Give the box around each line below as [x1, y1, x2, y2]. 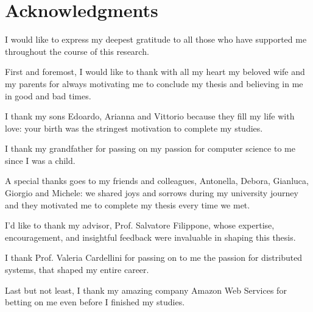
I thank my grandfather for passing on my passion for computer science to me [5, 142, 295, 155]
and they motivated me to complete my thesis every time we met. [5, 198, 250, 211]
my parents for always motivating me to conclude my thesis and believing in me [5, 77, 303, 90]
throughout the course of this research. [5, 44, 149, 57]
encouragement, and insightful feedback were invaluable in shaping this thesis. [5, 230, 296, 243]
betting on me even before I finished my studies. [5, 296, 185, 308]
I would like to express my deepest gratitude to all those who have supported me [5, 33, 307, 46]
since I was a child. [5, 154, 76, 166]
